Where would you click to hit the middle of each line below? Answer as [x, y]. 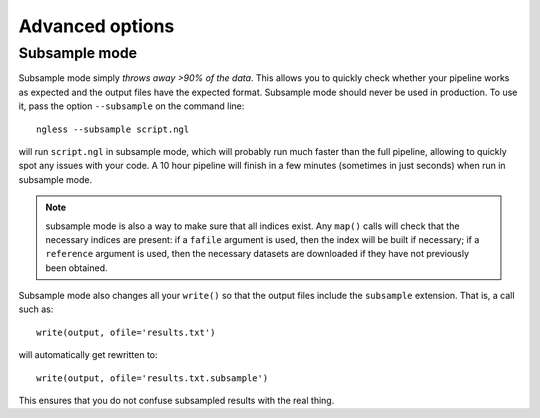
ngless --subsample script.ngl [113, 129]
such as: [36, 309]
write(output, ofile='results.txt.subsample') [152, 378]
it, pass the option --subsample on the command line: [131, 106]
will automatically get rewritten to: [88, 355]
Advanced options [96, 26]
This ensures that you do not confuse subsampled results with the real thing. [176, 401]
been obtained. [77, 267]
